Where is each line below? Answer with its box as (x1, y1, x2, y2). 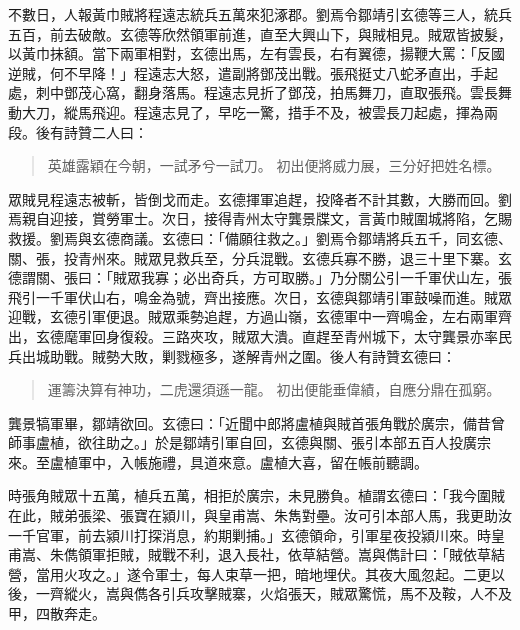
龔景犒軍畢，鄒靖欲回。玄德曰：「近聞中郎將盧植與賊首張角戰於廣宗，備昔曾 (8, 412, 505, 433)
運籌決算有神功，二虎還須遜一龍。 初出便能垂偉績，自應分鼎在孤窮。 (47, 379, 501, 400)
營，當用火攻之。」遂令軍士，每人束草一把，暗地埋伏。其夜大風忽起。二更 (8, 563, 491, 584)
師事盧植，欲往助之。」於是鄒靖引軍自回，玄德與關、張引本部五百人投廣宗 (8, 432, 491, 453)
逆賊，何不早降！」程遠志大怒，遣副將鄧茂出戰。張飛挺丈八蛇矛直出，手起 (8, 62, 498, 83)
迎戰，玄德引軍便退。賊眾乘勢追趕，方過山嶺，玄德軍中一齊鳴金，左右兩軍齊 (8, 306, 512, 327)
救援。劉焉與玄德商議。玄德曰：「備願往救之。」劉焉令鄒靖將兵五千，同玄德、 (8, 227, 512, 248)
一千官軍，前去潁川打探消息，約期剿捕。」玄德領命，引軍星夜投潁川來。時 (8, 524, 491, 545)
